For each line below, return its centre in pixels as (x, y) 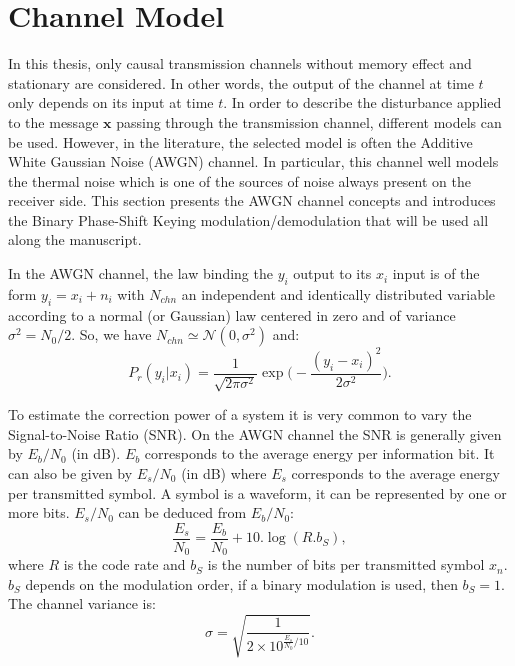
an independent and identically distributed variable (338, 293)
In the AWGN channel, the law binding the (140, 273)
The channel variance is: (82, 603)
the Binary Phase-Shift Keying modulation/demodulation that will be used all (248, 219)
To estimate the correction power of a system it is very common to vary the (240, 414)
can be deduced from (182, 512)
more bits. (39, 512)
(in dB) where (224, 472)
